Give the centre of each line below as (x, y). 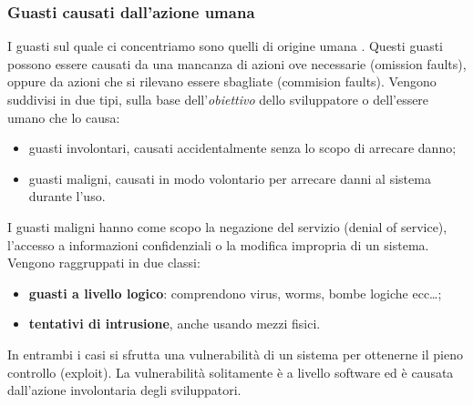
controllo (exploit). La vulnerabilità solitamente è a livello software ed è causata (231, 372)
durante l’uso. (67, 196)
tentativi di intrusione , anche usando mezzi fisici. (175, 324)
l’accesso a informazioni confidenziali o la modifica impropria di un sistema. (218, 244)
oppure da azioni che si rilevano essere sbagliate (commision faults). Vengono (222, 81)
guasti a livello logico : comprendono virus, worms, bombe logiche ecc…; (235, 293)
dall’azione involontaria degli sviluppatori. (124, 390)
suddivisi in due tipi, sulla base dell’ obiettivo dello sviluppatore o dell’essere (218, 99)
